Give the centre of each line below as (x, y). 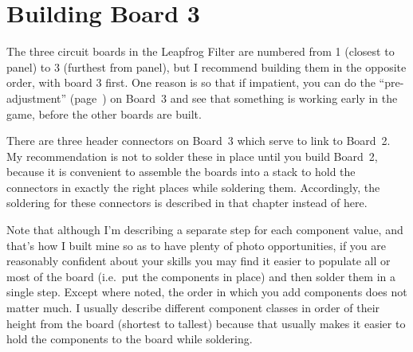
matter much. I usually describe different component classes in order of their (193, 308)
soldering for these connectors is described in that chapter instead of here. (187, 203)
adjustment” (37, 98)
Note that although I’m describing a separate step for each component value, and (205, 230)
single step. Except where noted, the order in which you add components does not (207, 292)
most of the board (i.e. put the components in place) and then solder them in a (201, 276)
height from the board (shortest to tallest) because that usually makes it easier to (206, 323)
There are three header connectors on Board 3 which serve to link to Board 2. (199, 141)
